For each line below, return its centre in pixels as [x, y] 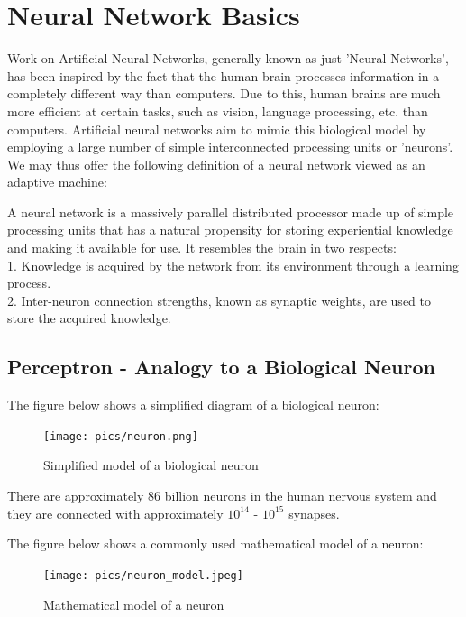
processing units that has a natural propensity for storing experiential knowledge [230, 230]
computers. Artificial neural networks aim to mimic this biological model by [217, 129]
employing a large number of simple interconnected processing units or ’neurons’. [230, 147]
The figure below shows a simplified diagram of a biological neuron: [193, 405]
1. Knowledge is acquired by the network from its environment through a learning [233, 265]
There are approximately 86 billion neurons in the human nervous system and [222, 496]
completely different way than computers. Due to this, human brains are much [224, 93]
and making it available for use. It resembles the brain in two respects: [202, 248]
